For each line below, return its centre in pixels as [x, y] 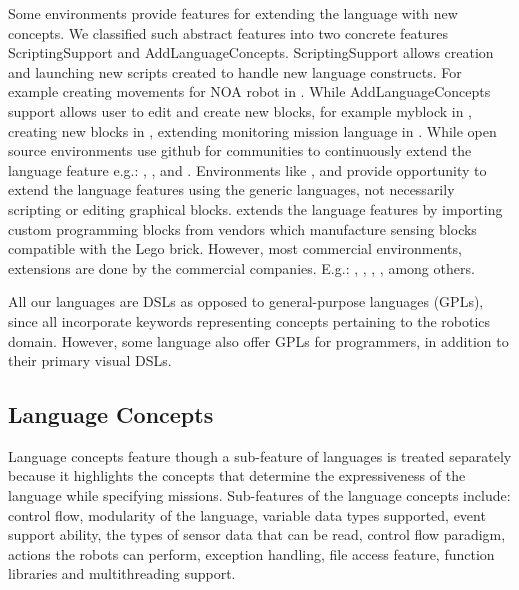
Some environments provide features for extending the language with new [233, 13]
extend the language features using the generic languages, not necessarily [231, 189]
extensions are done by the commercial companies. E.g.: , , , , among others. [241, 267]
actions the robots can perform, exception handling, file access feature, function [251, 553]
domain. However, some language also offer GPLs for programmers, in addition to [258, 340]
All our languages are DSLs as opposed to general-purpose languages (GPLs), [246, 301]
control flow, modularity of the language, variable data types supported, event [247, 514]
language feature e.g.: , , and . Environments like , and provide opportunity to [247, 169]
